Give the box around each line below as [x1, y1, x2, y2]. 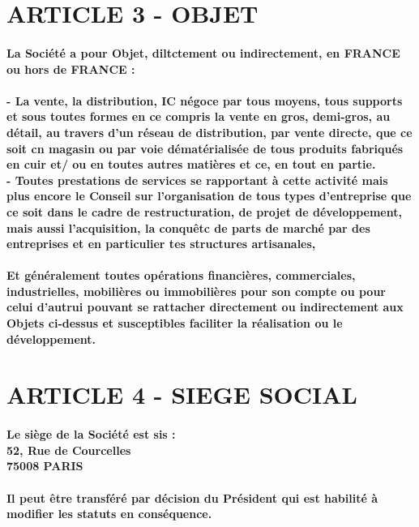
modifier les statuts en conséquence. [6, 505, 212, 522]
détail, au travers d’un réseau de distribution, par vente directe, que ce [6, 123, 413, 140]
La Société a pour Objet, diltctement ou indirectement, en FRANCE [6, 44, 400, 61]
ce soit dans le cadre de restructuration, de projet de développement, [6, 203, 402, 220]
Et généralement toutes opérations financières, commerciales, [6, 267, 356, 284]
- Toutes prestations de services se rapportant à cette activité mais [6, 171, 388, 188]
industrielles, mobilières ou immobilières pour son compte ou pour [6, 282, 387, 299]
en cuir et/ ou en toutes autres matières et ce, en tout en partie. [6, 156, 376, 173]
